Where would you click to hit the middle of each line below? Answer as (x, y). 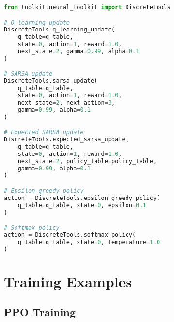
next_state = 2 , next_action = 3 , (66, 102)
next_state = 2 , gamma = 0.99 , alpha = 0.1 (79, 52)
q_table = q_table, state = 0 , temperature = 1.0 (89, 242)
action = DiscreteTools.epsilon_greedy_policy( (82, 198)
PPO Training (40, 312)
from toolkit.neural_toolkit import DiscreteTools (87, 7)
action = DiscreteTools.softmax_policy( (70, 235)
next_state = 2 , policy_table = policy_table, (87, 161)
